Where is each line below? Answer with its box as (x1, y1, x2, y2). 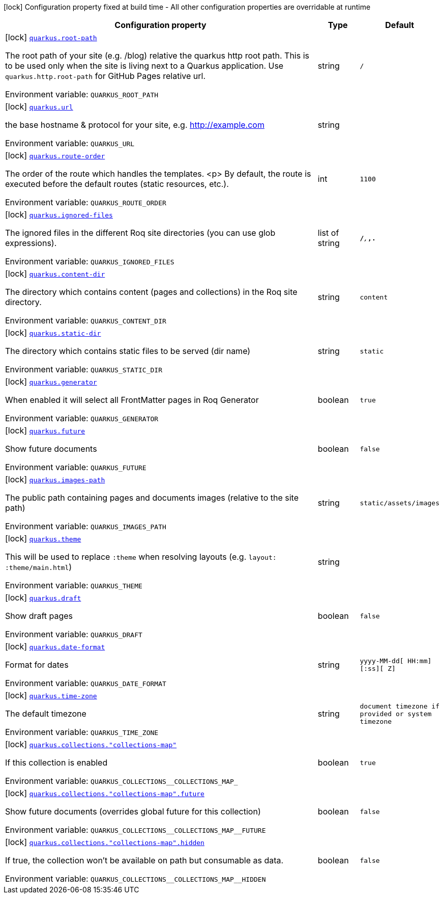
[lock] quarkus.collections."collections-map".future (5, 788, 204, 798)
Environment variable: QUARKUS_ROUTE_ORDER (5, 197, 166, 207)
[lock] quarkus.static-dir (5, 328, 101, 338)
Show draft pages (5, 611, 73, 621)
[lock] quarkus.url (5, 101, 73, 112)
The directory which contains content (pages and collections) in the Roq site (5, 287, 298, 297)
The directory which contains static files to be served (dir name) (5, 346, 251, 356)
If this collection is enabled (5, 757, 108, 768)
